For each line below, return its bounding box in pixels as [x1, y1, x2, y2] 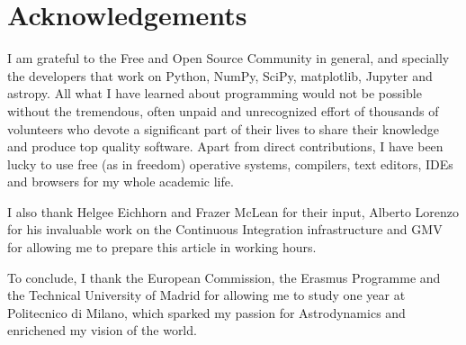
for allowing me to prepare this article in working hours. [7, 238, 317, 257]
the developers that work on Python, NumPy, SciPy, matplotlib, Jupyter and [7, 66, 433, 85]
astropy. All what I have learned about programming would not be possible [7, 84, 422, 103]
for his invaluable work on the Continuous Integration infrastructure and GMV [7, 220, 443, 239]
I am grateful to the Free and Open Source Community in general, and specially [7, 49, 450, 68]
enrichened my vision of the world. [7, 321, 197, 340]
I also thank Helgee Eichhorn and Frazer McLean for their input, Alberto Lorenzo [7, 202, 460, 221]
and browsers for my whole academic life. [7, 172, 234, 191]
